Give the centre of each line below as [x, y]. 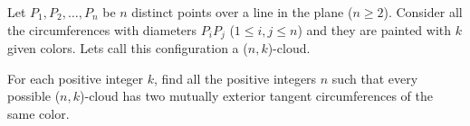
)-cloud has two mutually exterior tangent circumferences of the [257, 96]
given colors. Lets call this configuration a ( [128, 48]
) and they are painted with [374, 29]
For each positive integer [76, 78]
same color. [38, 113]
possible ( [34, 96]
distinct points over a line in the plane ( [242, 12]
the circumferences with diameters [102, 29]
